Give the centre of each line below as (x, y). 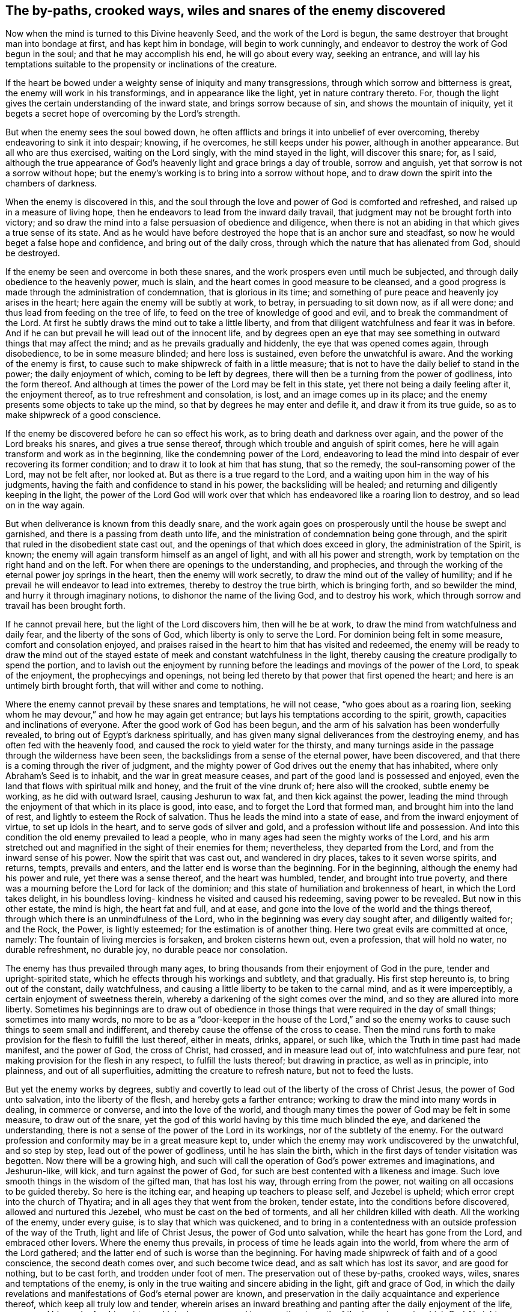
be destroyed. (33, 253)
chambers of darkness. (51, 183)
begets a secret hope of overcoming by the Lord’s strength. (123, 114)
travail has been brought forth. (65, 606)
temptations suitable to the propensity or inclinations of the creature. (141, 64)
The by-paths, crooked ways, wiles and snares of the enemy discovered (225, 11)
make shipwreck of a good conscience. (83, 415)
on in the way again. (45, 505)
